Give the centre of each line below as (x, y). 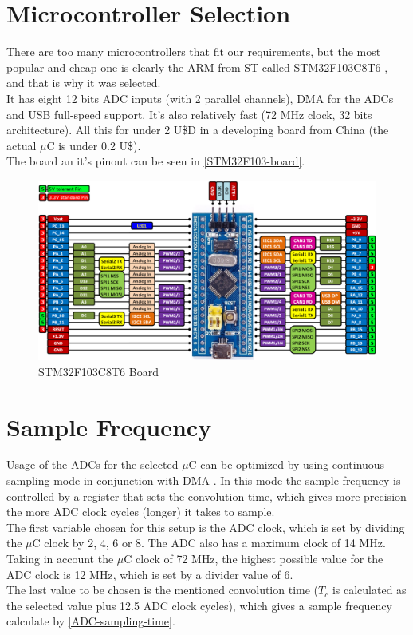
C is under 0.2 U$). (94, 145)
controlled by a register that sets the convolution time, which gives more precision (206, 496)
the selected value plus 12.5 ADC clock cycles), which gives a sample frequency (199, 605)
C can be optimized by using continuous (287, 464)
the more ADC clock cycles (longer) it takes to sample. (141, 512)
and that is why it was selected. (84, 83)
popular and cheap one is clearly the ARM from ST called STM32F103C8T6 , (197, 67)
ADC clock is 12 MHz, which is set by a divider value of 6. (150, 574)
